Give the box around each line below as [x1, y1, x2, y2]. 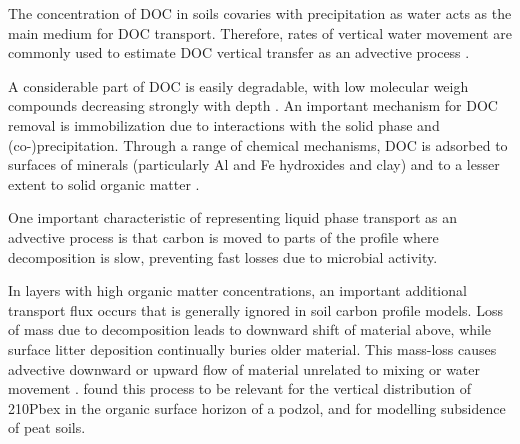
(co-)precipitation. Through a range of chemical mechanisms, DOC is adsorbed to [8, 134, 508, 155]
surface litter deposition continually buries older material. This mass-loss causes [8, 338, 497, 359]
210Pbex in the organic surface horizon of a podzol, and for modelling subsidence [8, 397, 506, 418]
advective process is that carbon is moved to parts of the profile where [8, 226, 439, 247]
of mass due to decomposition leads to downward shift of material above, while [8, 319, 492, 340]
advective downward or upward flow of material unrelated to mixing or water [8, 358, 480, 379]
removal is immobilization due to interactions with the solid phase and [8, 114, 440, 135]
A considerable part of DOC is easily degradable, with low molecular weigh [8, 75, 469, 96]
